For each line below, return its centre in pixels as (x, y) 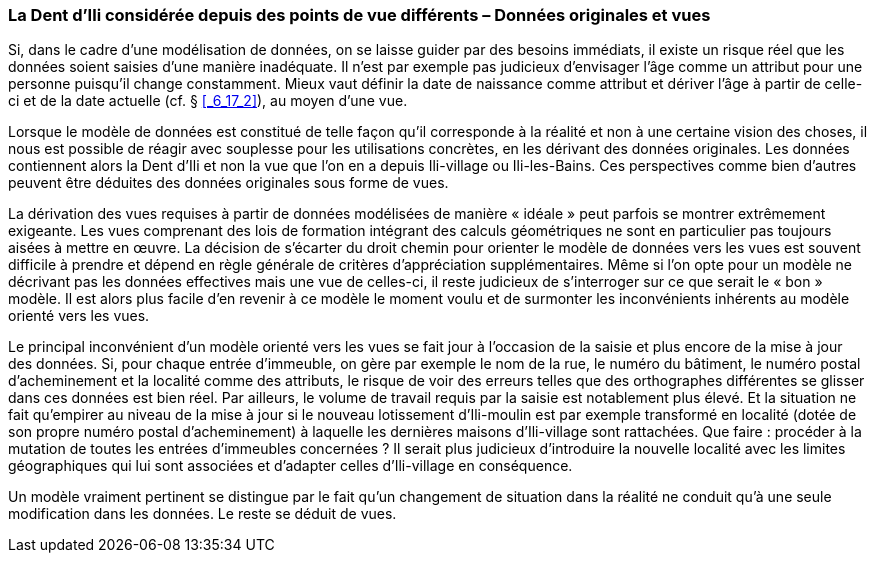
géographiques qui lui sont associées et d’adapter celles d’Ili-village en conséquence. (290, 466)
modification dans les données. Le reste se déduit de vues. (202, 514)
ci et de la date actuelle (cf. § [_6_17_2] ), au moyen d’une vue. (208, 101)
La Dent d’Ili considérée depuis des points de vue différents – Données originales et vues (359, 15)
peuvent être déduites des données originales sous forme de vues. (228, 183)
